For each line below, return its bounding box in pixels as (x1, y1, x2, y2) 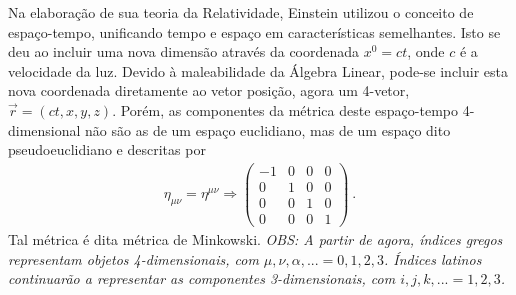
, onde (407, 41, 445, 62)
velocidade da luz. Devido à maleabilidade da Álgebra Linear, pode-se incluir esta (8, 60, 509, 81)
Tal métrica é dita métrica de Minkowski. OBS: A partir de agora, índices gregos (8, 228, 503, 249)
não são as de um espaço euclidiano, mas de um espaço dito (85, 119, 451, 140)
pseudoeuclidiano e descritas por (8, 139, 206, 160)
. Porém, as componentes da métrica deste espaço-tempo (112, 99, 458, 120)
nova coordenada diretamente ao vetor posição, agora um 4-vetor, (8, 80, 410, 101)
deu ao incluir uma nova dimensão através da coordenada (8, 41, 360, 62)
